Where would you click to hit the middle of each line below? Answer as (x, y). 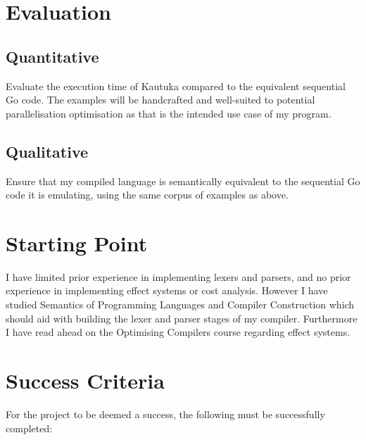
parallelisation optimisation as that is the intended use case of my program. (169, 113)
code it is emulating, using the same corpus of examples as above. (147, 195)
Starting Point (77, 243)
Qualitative (47, 151)
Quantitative (52, 56)
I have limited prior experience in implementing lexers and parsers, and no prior (178, 276)
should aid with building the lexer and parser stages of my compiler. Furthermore (182, 318)
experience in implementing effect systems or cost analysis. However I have (167, 290)
